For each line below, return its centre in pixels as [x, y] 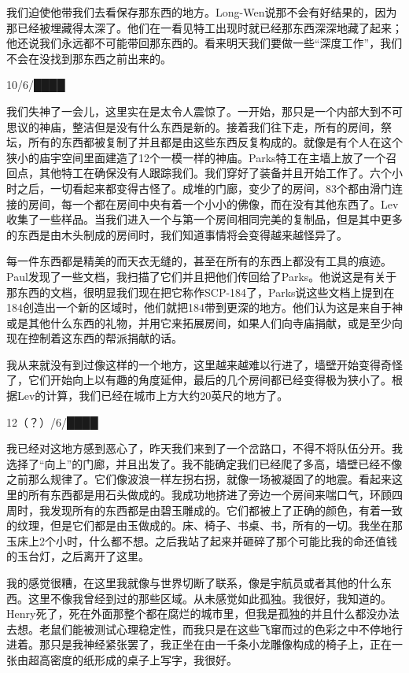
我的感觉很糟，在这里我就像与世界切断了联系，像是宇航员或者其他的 [182, 582]
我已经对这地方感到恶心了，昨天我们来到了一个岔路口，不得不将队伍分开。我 [204, 448]
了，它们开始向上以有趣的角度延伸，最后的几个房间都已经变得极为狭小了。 [199, 380]
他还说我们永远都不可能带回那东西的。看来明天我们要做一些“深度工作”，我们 [204, 43]
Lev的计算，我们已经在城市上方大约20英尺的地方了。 [153, 396]
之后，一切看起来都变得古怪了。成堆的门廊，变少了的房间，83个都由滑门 [204, 188]
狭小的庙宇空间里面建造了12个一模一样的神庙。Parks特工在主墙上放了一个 [196, 157]
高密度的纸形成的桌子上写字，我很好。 [138, 659]
